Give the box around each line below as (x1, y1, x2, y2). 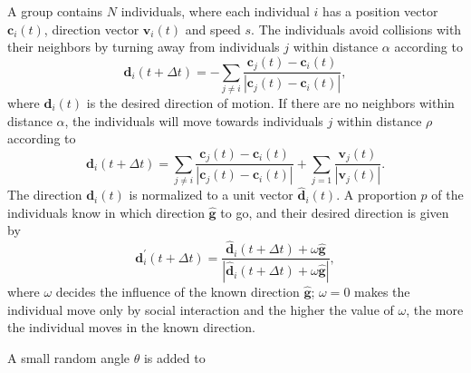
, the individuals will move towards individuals (64, 111, 323, 130)
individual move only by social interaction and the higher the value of (7, 299, 394, 319)
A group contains (7, 2, 103, 20)
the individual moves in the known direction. (7, 318, 255, 337)
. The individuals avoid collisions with (251, 19, 462, 38)
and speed (185, 19, 241, 38)
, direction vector (43, 19, 139, 38)
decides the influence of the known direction (55, 282, 300, 301)
